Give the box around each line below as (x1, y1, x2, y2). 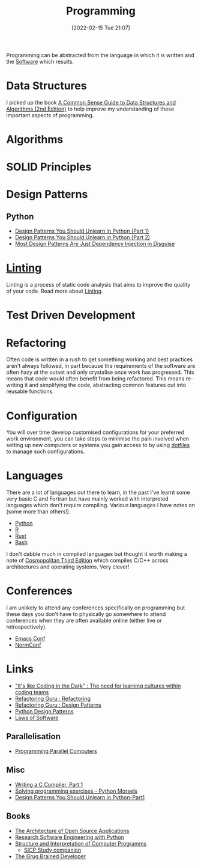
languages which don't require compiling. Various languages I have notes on (6, 502, 195, 509)
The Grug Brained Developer (14, 852, 86, 860)
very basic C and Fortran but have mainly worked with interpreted (6, 495, 169, 502)
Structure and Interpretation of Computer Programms (14, 840, 147, 847)
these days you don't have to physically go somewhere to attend (6, 611, 166, 618)
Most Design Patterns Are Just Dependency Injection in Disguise (14, 240, 175, 248)
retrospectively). (6, 623, 47, 630)
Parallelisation (6, 731, 61, 742)
